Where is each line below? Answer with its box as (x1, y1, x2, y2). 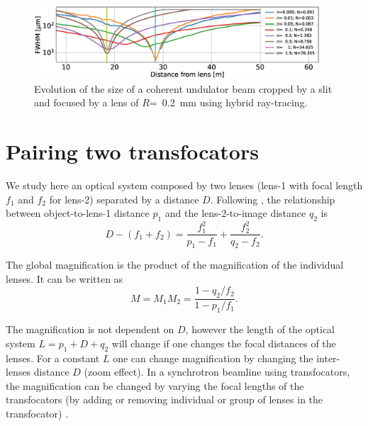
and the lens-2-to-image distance (165, 206, 306, 220)
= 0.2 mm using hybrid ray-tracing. (149, 95, 308, 110)
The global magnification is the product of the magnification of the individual (6, 257, 344, 272)
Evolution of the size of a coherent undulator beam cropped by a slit (34, 81, 333, 96)
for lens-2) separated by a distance (49, 191, 199, 206)
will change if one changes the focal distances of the (111, 335, 336, 350)
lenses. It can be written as (6, 271, 123, 286)
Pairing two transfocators (6, 137, 259, 166)
